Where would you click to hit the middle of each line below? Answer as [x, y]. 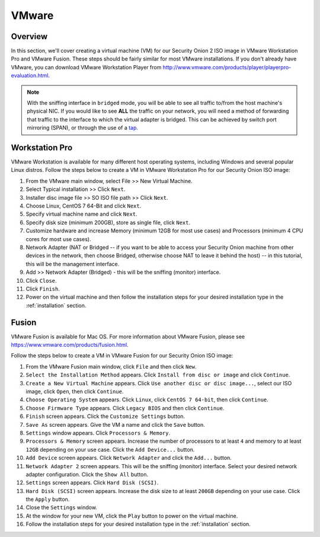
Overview [29, 36]
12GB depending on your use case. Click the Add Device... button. [110, 449]
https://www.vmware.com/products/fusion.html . [70, 345]
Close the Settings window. [62, 507]
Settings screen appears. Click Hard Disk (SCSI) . [92, 482]
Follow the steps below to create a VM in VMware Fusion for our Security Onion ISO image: [122, 356]
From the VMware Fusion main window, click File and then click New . [111, 366]
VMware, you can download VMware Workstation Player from [86, 67]
